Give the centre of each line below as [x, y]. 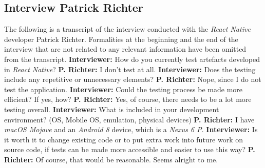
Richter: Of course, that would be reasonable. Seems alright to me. [111, 159]
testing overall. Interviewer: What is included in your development [112, 109]
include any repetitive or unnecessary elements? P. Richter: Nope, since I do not [133, 79]
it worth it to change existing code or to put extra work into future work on [124, 139]
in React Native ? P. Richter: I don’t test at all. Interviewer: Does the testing [130, 69]
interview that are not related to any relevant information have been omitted [125, 49]
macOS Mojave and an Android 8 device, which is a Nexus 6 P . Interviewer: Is [131, 129]
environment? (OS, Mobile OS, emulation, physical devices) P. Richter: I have [129, 119]
